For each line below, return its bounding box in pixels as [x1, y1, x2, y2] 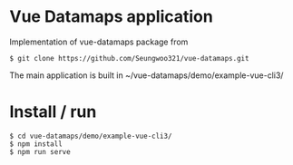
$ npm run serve [9, 147, 71, 156]
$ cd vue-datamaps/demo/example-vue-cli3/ [9, 131, 172, 141]
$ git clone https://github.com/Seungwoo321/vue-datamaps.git [9, 53, 249, 63]
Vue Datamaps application [9, 6, 213, 27]
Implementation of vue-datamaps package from [9, 36, 189, 47]
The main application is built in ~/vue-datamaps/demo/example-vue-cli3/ [9, 70, 284, 81]
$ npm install [9, 139, 63, 149]
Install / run [9, 102, 97, 122]
